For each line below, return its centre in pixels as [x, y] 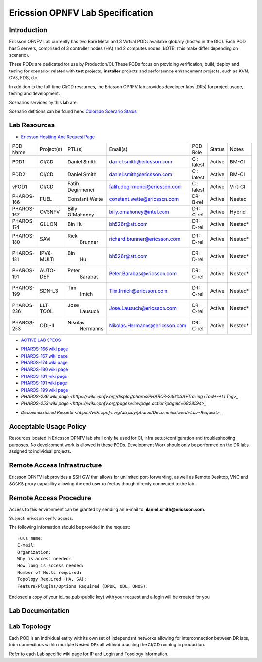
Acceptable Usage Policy [48, 426]
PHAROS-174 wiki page [44, 363]
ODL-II [47, 325]
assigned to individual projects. [40, 451]
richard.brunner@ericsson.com [145, 239]
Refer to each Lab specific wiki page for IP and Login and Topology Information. [89, 654]
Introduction [28, 30]
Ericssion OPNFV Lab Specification [81, 13]
